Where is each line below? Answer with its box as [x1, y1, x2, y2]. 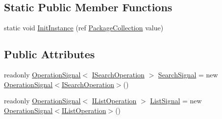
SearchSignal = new [158, 70, 218, 79]
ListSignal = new [150, 95, 202, 106]
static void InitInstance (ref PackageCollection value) [4, 23, 164, 33]
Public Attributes [4, 47, 95, 62]
